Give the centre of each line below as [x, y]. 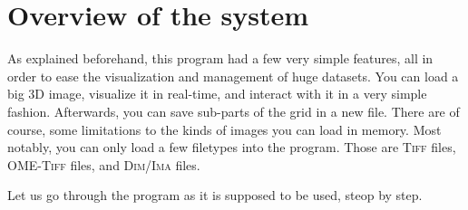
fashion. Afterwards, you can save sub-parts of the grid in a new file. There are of [234, 111]
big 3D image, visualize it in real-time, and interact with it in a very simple [217, 94]
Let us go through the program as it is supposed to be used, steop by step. [215, 195]
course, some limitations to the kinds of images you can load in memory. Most [224, 129]
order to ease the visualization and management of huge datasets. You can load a [233, 76]
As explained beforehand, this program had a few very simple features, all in [220, 58]
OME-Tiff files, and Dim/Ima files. [104, 164]
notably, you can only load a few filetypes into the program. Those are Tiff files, [232, 147]
